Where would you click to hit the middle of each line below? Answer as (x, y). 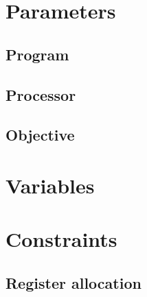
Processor (41, 94)
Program (37, 54)
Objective (40, 135)
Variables (50, 185)
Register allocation (73, 282)
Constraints (61, 239)
